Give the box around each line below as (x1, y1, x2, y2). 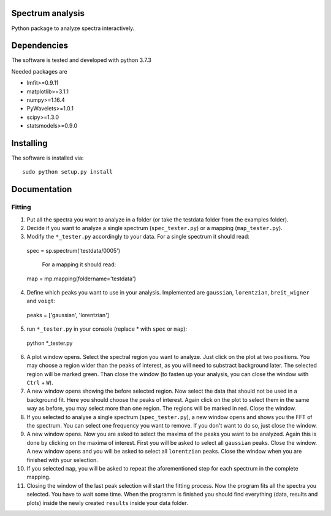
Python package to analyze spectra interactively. (11, 25, 135, 32)
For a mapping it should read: (42, 261, 116, 268)
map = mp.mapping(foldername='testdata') (26, 275, 136, 282)
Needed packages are (11, 67, 67, 75)
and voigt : (26, 298, 56, 305)
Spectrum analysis (11, 8, 85, 18)
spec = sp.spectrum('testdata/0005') (26, 247, 121, 254)
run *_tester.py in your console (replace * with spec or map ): (26, 325, 187, 333)
